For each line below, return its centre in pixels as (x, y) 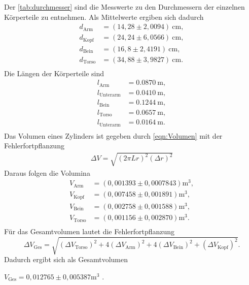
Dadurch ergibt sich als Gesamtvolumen (66, 259)
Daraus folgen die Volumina (47, 172)
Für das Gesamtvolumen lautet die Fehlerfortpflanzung (90, 231)
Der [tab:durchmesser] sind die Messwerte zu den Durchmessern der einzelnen (124, 7)
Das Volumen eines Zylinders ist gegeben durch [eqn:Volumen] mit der (113, 135)
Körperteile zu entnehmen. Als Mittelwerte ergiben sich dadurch (104, 17)
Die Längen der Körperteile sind (54, 73)
